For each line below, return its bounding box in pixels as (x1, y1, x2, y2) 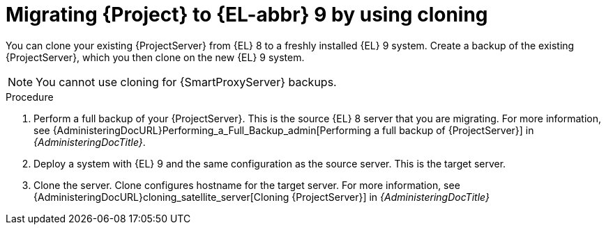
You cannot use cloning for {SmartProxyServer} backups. (36, 74, 337, 89)
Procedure (6, 90, 54, 103)
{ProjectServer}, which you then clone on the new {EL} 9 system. (6, 51, 305, 63)
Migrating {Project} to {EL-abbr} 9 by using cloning (6, 3, 488, 26)
